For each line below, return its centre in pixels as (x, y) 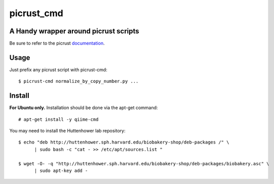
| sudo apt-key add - (61, 171)
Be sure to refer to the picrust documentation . (57, 43)
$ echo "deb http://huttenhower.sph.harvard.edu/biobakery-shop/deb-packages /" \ (124, 142)
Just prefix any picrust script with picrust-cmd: (58, 70)
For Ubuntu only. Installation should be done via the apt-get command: (84, 108)
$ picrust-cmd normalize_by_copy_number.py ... (79, 81)
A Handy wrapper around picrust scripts (74, 31)
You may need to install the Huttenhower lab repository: (67, 131)
